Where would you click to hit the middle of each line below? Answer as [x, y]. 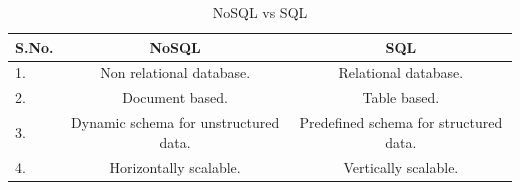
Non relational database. [175, 72]
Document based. [175, 97]
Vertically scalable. [401, 166]
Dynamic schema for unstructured [175, 122]
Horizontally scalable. [175, 166]
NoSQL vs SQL [260, 12]
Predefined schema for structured [401, 122]
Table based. [401, 97]
